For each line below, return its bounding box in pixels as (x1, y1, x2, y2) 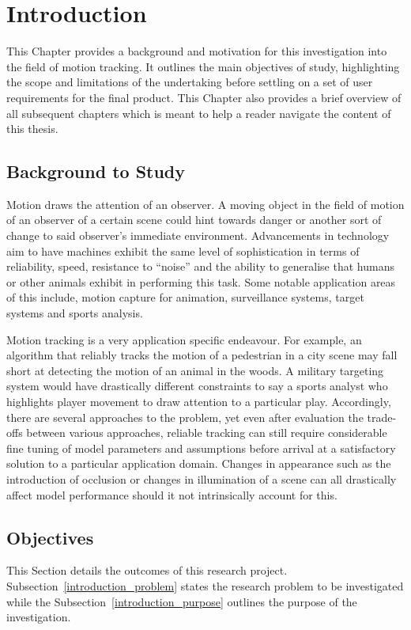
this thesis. (6, 120, 58, 137)
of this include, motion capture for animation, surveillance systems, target (6, 289, 364, 306)
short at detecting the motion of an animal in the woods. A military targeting (6, 362, 384, 378)
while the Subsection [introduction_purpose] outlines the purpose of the (6, 593, 357, 609)
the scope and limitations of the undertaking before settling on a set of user (6, 74, 373, 90)
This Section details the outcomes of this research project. (6, 562, 288, 579)
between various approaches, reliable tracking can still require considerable (26, 424, 387, 441)
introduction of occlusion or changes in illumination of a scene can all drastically (6, 470, 397, 487)
